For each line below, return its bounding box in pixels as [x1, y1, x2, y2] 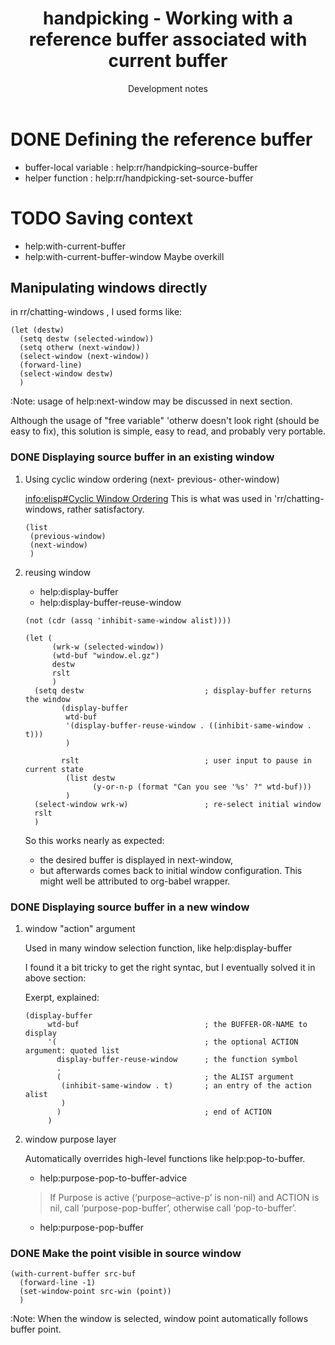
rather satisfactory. [66, 503, 145, 515]
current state [24, 764, 84, 774]
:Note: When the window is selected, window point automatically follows [10, 1313, 309, 1325]
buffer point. [10, 1323, 62, 1336]
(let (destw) [10, 325, 65, 336]
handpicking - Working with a [42, 7, 294, 30]
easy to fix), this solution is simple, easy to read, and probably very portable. [10, 425, 326, 437]
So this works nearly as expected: [24, 834, 165, 846]
